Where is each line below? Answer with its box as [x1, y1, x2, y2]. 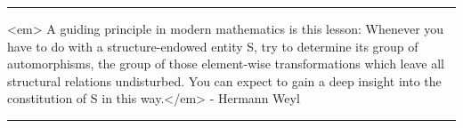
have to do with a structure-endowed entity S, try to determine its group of [7, 36, 418, 55]
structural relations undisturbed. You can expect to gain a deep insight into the [7, 71, 442, 90]
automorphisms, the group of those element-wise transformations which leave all [7, 54, 444, 73]
